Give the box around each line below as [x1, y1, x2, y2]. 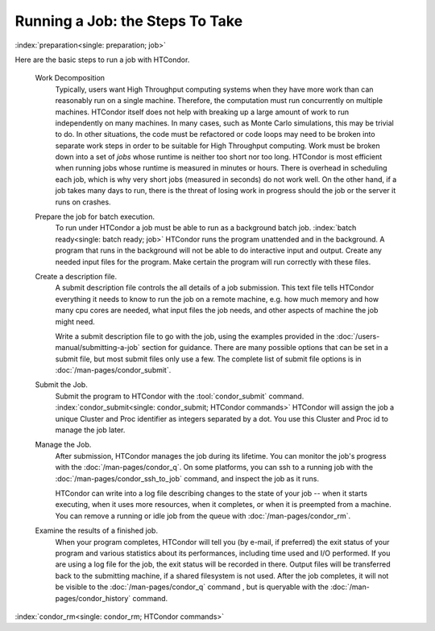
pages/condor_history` [55, 593, 131, 603]
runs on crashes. [55, 197, 112, 207]
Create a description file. [35, 271, 117, 281]
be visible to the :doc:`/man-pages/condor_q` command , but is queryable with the [55, 582, 329, 592]
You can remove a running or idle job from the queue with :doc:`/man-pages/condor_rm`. [55, 511, 351, 521]
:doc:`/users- [336, 331, 380, 341]
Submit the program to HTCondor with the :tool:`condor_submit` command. [55, 391, 304, 401]
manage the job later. [55, 425, 126, 435]
